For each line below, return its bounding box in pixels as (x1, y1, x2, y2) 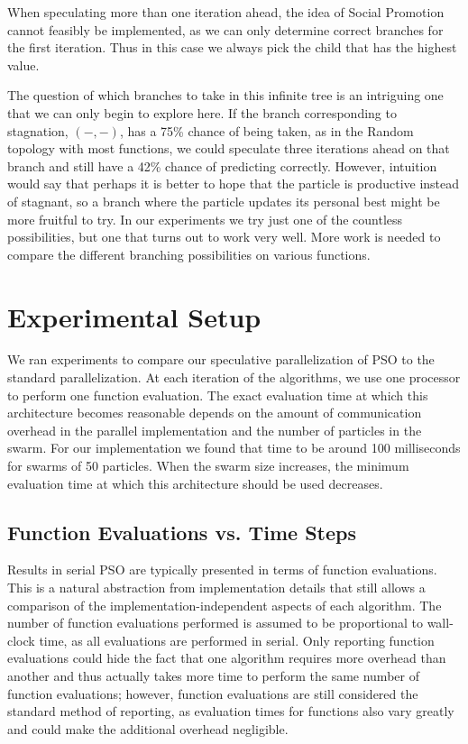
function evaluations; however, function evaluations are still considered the (7, 684, 418, 703)
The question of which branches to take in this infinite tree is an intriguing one (7, 86, 444, 105)
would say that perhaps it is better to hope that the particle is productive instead (7, 174, 460, 193)
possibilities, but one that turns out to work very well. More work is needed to (7, 227, 441, 246)
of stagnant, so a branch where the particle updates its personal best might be (7, 191, 440, 210)
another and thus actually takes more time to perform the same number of (7, 666, 419, 684)
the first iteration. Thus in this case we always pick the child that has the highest (7, 38, 457, 57)
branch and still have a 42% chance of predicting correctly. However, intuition (7, 156, 437, 175)
